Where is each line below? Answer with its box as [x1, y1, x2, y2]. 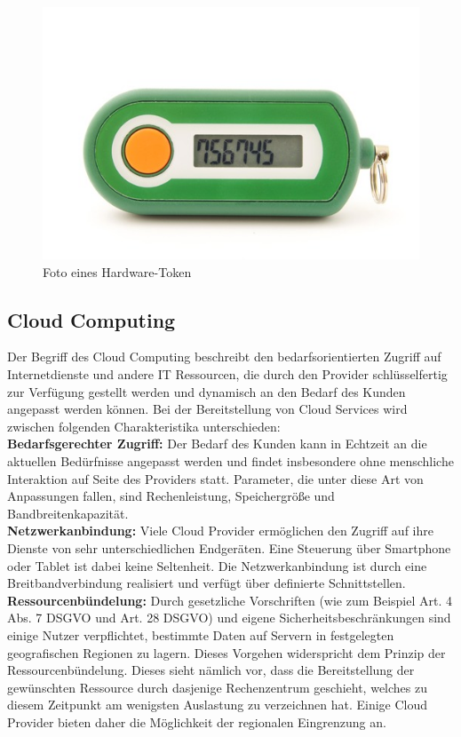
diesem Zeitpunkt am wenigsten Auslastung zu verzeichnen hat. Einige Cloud [7, 695, 428, 714]
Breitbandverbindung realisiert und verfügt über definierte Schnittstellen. [7, 574, 406, 592]
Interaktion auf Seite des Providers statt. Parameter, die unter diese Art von [7, 469, 424, 487]
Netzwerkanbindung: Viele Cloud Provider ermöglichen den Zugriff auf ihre [7, 521, 433, 540]
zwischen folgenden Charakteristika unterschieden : [7, 416, 281, 435]
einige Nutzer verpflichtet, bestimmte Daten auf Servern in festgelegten [7, 625, 394, 644]
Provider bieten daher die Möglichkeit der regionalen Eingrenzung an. [7, 712, 386, 731]
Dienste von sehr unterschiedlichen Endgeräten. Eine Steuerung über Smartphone [7, 539, 451, 557]
